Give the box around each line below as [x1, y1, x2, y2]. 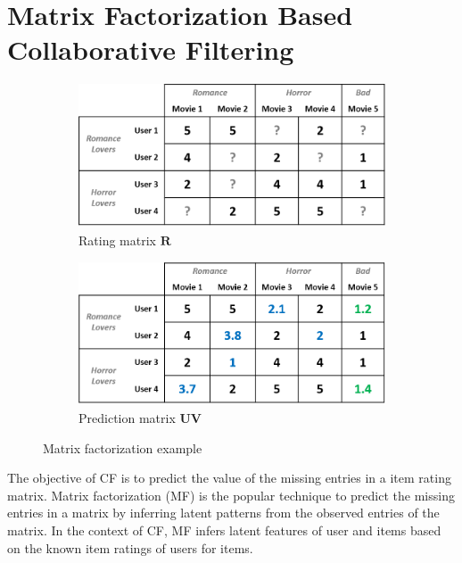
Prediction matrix [78, 409, 176, 427]
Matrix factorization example [43, 438, 202, 457]
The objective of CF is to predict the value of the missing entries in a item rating [7, 468, 451, 487]
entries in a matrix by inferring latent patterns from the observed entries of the [7, 503, 440, 522]
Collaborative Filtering [7, 31, 294, 68]
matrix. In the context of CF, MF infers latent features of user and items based [7, 521, 441, 539]
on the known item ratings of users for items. [7, 538, 253, 557]
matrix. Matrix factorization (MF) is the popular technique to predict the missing [7, 485, 455, 504]
